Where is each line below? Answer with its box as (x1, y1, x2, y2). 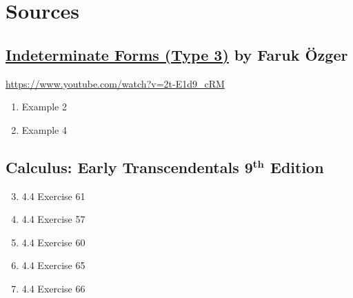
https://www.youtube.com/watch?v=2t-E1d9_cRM (6, 76, 225, 90)
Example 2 (21, 99, 67, 114)
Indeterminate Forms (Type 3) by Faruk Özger (6, 43, 348, 65)
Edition (270, 156, 324, 177)
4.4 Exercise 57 (21, 212, 85, 226)
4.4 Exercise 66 (21, 281, 85, 295)
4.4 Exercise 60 (21, 235, 85, 249)
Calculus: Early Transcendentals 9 (6, 156, 253, 177)
